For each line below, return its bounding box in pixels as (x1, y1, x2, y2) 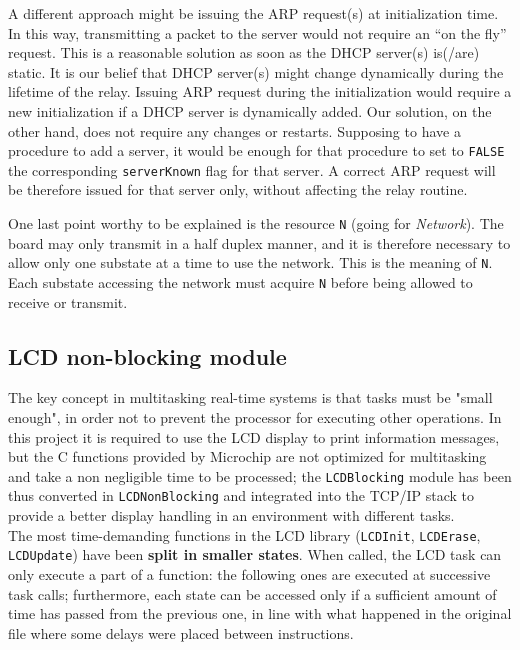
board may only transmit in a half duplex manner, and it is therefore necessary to (8, 232, 511, 253)
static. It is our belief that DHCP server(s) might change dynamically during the (8, 61, 504, 82)
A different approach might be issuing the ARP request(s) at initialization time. (8, 3, 499, 23)
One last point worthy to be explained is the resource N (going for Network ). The (8, 213, 504, 234)
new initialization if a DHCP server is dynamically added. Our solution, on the (8, 100, 492, 121)
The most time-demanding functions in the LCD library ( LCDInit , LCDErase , (8, 524, 481, 545)
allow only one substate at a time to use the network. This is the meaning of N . (8, 252, 493, 273)
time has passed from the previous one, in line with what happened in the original (8, 603, 512, 624)
